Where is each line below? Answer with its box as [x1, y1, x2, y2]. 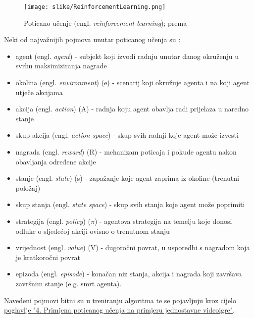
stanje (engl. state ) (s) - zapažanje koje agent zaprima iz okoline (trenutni [15, 173, 239, 183]
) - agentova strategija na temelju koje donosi [94, 215, 232, 226]
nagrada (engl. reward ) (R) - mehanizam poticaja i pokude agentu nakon [15, 147, 237, 157]
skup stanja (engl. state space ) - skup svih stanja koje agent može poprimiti [15, 199, 245, 210]
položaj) [15, 182, 41, 193]
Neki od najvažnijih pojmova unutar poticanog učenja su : [4, 34, 181, 45]
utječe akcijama [15, 87, 63, 97]
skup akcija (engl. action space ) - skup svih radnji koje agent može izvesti [15, 130, 239, 140]
